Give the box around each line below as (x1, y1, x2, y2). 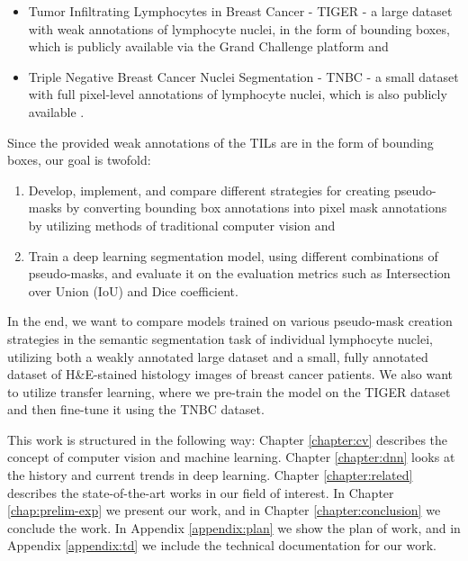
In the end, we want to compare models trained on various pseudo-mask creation (7, 312, 453, 330)
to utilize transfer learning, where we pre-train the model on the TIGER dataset (7, 382, 451, 401)
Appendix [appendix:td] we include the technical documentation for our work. (7, 536, 436, 555)
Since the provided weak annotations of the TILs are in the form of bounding (7, 132, 434, 151)
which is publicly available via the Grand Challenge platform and (28, 37, 389, 56)
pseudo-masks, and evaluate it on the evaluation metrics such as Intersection (28, 264, 451, 283)
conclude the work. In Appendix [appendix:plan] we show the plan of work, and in (7, 518, 461, 537)
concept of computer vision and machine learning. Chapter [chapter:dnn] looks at (7, 448, 455, 466)
